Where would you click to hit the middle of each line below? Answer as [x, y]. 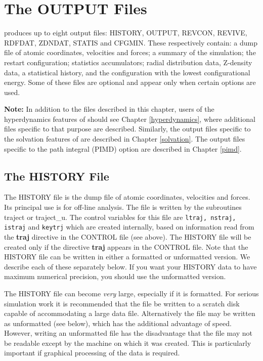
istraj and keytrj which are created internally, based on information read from [129, 227]
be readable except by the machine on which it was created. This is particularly [128, 343]
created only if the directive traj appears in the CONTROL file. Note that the [126, 246]
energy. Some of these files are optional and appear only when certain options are [130, 82]
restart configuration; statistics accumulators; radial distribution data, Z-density [128, 62]
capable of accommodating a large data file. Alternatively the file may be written [130, 313]
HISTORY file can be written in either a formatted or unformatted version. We [127, 257]
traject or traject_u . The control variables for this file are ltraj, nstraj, [120, 217]
